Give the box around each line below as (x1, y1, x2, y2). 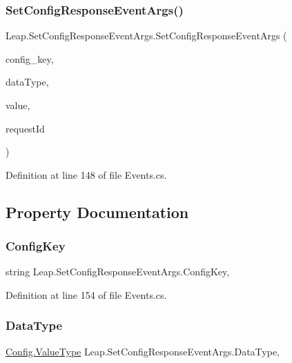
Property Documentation (6, 201, 189, 222)
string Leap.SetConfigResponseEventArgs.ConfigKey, (6, 264, 230, 279)
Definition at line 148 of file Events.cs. (6, 167, 167, 181)
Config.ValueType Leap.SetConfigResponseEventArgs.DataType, (6, 344, 280, 358)
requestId (6, 121, 45, 135)
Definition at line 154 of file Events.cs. (6, 287, 167, 302)
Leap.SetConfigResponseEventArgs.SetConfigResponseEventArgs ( (6, 28, 287, 43)
